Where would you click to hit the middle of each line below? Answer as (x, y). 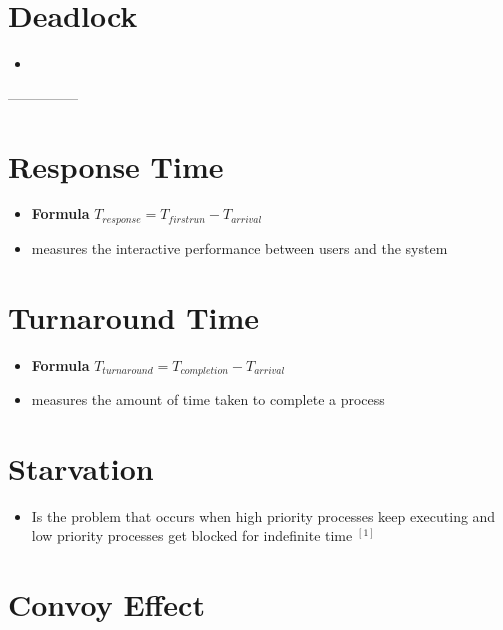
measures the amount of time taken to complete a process (208, 399)
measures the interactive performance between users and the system (239, 247)
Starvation (81, 467)
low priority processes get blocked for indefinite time (192, 535)
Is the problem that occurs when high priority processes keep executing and (263, 515)
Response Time (116, 165)
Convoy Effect (106, 604)
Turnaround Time (134, 316)
